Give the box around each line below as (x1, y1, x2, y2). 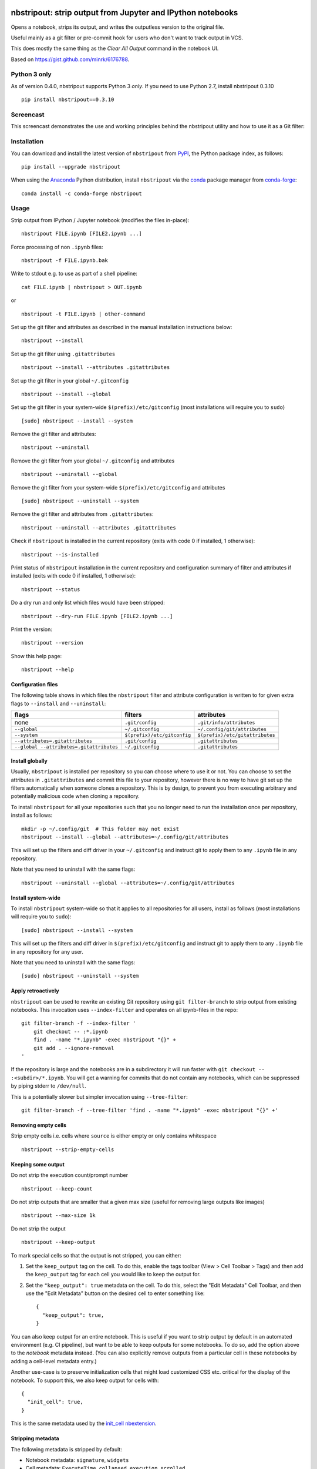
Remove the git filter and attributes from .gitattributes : (11, 511, 154, 518)
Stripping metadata (11, 1435, 59, 1442)
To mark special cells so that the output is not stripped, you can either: (11, 1252, 181, 1259)
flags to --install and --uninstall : (11, 700, 106, 707)
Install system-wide (11, 894, 61, 901)
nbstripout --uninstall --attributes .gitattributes (21, 524, 176, 531)
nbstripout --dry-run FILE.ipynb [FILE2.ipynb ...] (21, 613, 173, 619)
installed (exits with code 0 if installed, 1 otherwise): (11, 572, 136, 579)
